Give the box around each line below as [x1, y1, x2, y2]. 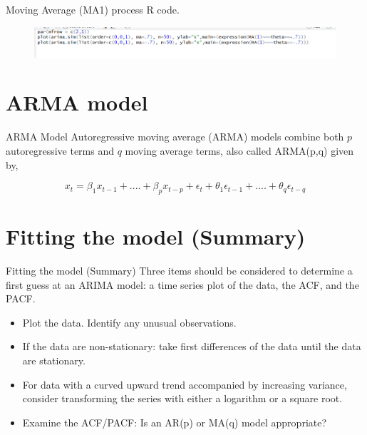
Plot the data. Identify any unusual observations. [22, 314, 237, 329]
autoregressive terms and [6, 143, 114, 158]
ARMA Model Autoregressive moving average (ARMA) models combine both [6, 129, 344, 144]
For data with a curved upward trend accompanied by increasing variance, [22, 377, 347, 391]
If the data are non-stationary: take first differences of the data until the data [22, 339, 361, 354]
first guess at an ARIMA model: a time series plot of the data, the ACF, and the [6, 277, 359, 292]
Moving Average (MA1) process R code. [6, 2, 180, 16]
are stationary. [22, 353, 86, 368]
